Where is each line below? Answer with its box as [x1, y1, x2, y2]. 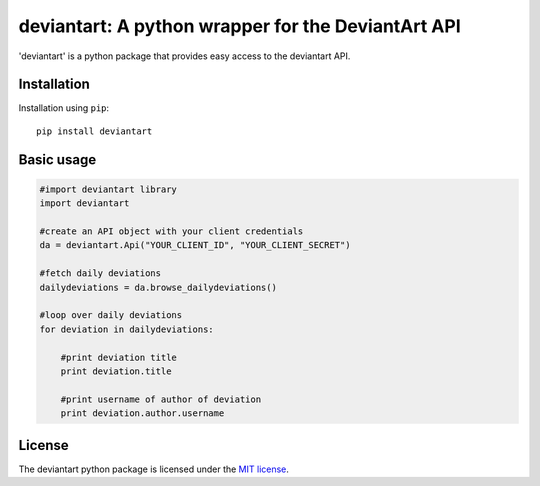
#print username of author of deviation [60, 393, 262, 405]
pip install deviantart [36, 125, 153, 137]
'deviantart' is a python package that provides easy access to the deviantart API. [18, 50, 351, 62]
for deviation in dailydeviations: [39, 323, 214, 335]
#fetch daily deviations [39, 268, 162, 279]
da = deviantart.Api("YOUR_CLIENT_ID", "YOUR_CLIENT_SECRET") [39, 240, 351, 251]
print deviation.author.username [60, 408, 225, 419]
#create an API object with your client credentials [39, 226, 304, 237]
